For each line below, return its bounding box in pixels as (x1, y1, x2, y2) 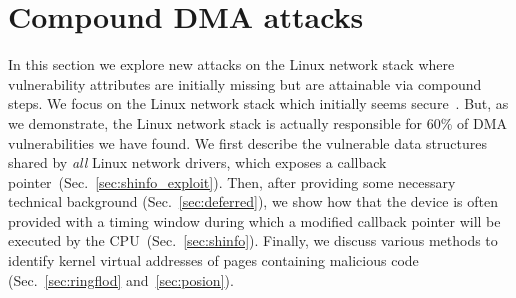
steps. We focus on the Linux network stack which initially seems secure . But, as (8, 93, 509, 114)
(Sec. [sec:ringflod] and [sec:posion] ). (8, 269, 234, 290)
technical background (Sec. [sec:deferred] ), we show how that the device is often (8, 191, 498, 212)
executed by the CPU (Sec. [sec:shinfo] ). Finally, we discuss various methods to (8, 230, 498, 251)
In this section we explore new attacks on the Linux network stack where (8, 54, 455, 75)
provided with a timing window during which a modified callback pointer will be (8, 210, 501, 231)
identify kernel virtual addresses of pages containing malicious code (8, 250, 419, 271)
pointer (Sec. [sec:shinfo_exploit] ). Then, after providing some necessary (8, 171, 456, 192)
